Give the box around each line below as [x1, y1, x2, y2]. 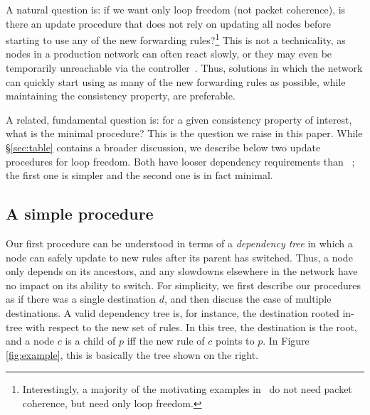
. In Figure [263, 333, 310, 348]
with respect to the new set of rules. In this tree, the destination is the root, [26, 319, 357, 334]
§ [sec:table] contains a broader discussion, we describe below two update [6, 140, 321, 154]
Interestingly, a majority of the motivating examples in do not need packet [22, 382, 352, 397]
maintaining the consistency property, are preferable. [6, 88, 236, 103]
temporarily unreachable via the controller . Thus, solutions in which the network [6, 60, 363, 75]
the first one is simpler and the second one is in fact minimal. [6, 168, 273, 183]
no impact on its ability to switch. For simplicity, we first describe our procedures [6, 277, 361, 292]
